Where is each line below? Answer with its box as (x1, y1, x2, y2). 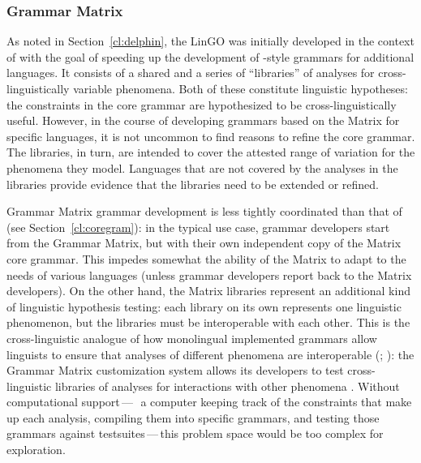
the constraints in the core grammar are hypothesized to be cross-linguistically (6, 96, 397, 113)
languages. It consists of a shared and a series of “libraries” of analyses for (6, 64, 375, 81)
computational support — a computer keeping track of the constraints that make (6, 393, 412, 410)
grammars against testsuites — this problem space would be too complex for (6, 425, 384, 442)
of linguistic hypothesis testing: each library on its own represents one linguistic (6, 298, 402, 315)
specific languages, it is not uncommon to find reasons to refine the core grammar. (6, 127, 415, 144)
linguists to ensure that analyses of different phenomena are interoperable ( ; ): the (6, 345, 415, 362)
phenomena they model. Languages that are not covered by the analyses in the (6, 159, 398, 176)
